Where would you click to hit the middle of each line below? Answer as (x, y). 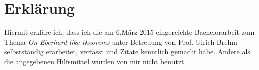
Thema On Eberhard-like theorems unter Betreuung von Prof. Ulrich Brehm (121, 42)
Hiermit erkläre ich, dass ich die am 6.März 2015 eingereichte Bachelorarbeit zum (129, 32)
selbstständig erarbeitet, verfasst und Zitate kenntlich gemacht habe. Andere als (127, 52)
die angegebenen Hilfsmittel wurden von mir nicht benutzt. (95, 61)
